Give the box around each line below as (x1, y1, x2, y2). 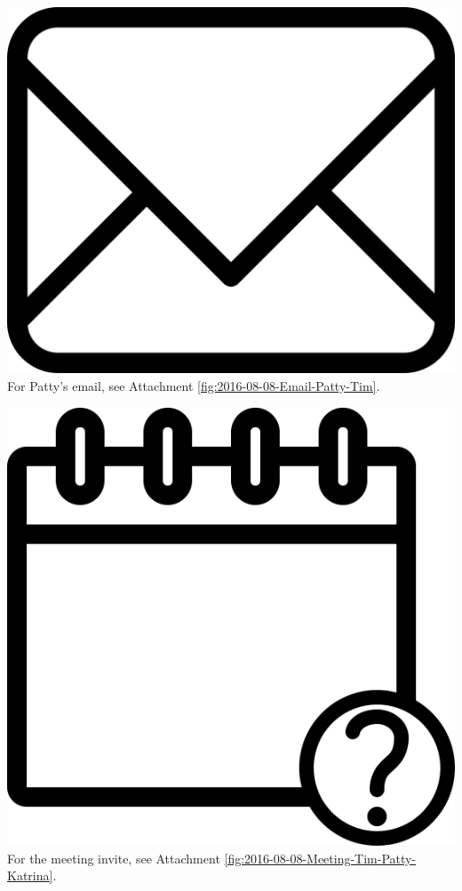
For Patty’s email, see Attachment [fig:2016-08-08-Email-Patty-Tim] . (7, 376, 380, 394)
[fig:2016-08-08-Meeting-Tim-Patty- (224, 848, 417, 867)
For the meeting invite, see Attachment (7, 848, 220, 867)
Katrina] (7, 866, 53, 885)
